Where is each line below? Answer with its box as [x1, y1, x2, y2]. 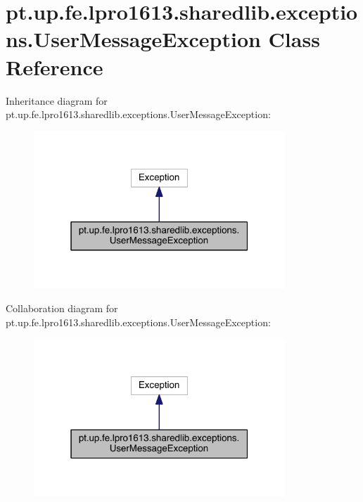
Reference [6, 52, 103, 81]
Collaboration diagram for [6, 301, 118, 315]
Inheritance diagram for [6, 93, 108, 108]
